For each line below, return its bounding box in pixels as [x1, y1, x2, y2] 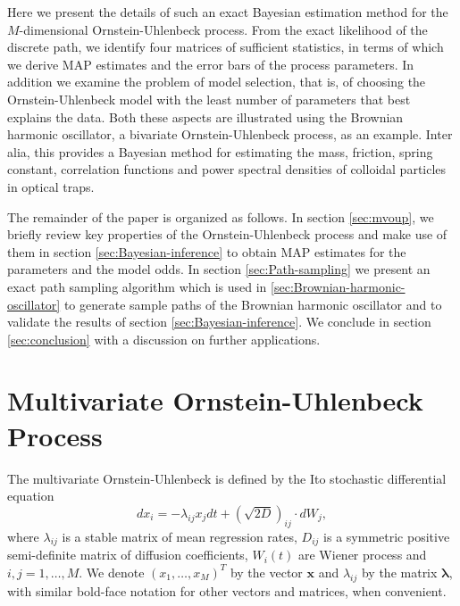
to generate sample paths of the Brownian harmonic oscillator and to [63, 295, 442, 313]
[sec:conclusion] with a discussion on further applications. [7, 329, 321, 348]
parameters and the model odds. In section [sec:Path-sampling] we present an [7, 260, 431, 278]
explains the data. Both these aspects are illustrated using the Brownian [7, 107, 404, 126]
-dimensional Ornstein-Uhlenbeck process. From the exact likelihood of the [19, 20, 428, 38]
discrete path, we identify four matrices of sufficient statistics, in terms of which [7, 37, 444, 56]
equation [7, 486, 54, 505]
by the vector [230, 562, 303, 581]
